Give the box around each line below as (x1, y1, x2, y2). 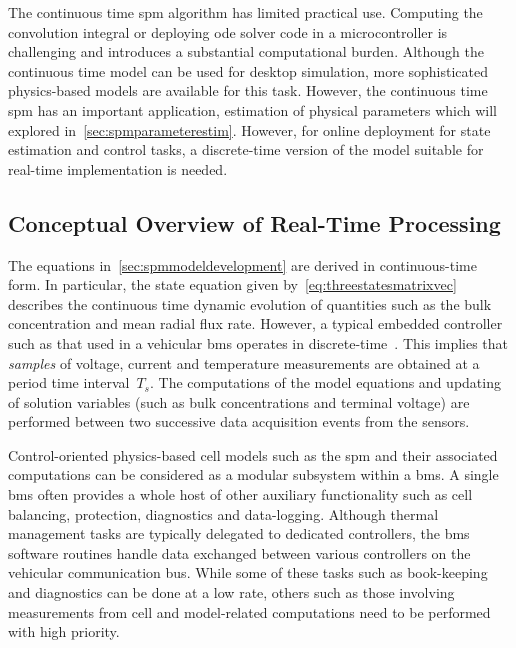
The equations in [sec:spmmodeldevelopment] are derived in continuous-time (8, 254, 477, 275)
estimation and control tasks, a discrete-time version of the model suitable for (8, 139, 484, 160)
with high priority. (8, 621, 120, 642)
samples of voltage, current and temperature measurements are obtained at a (8, 352, 480, 373)
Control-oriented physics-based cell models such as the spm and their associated (8, 444, 498, 465)
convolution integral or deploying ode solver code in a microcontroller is (8, 21, 448, 42)
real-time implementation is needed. (8, 158, 228, 179)
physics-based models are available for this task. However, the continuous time (8, 80, 488, 101)
